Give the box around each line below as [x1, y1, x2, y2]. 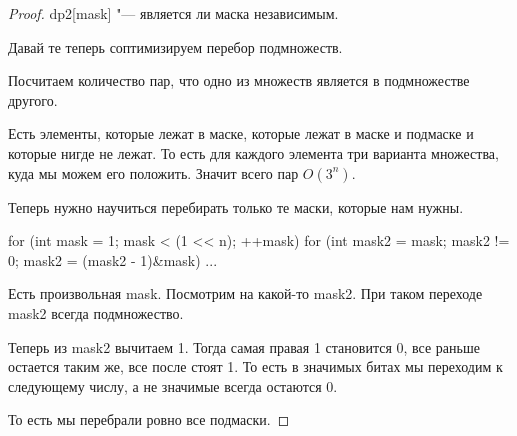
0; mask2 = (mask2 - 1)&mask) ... [8, 249, 218, 270]
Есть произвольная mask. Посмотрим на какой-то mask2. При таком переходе [8, 283, 483, 304]
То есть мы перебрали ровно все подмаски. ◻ [8, 409, 290, 430]
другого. [8, 89, 58, 110]
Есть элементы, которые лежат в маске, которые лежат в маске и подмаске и [8, 123, 474, 144]
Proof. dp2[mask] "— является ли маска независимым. [8, 3, 339, 23]
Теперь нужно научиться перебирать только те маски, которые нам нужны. [8, 196, 464, 217]
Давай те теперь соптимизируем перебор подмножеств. [8, 36, 343, 57]
